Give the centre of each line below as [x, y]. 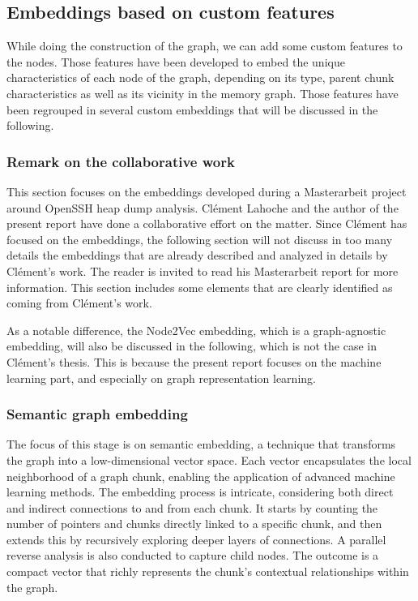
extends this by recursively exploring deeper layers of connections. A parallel [196, 539]
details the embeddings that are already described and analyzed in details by [197, 255]
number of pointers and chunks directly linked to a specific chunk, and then [194, 524]
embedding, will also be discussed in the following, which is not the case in [192, 346]
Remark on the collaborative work [121, 161]
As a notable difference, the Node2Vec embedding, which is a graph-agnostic [196, 330]
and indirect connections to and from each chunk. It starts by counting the [192, 507]
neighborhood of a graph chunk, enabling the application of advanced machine [201, 476]
